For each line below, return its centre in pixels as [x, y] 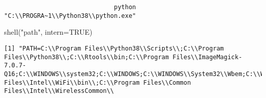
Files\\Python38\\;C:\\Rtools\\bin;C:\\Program [87, 57]
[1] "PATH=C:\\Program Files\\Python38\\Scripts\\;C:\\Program [114, 48]
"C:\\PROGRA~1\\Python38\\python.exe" [70, 16]
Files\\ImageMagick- [207, 57]
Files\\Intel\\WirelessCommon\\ [59, 91]
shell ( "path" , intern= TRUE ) [48, 32]
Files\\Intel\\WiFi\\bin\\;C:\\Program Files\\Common [98, 82]
